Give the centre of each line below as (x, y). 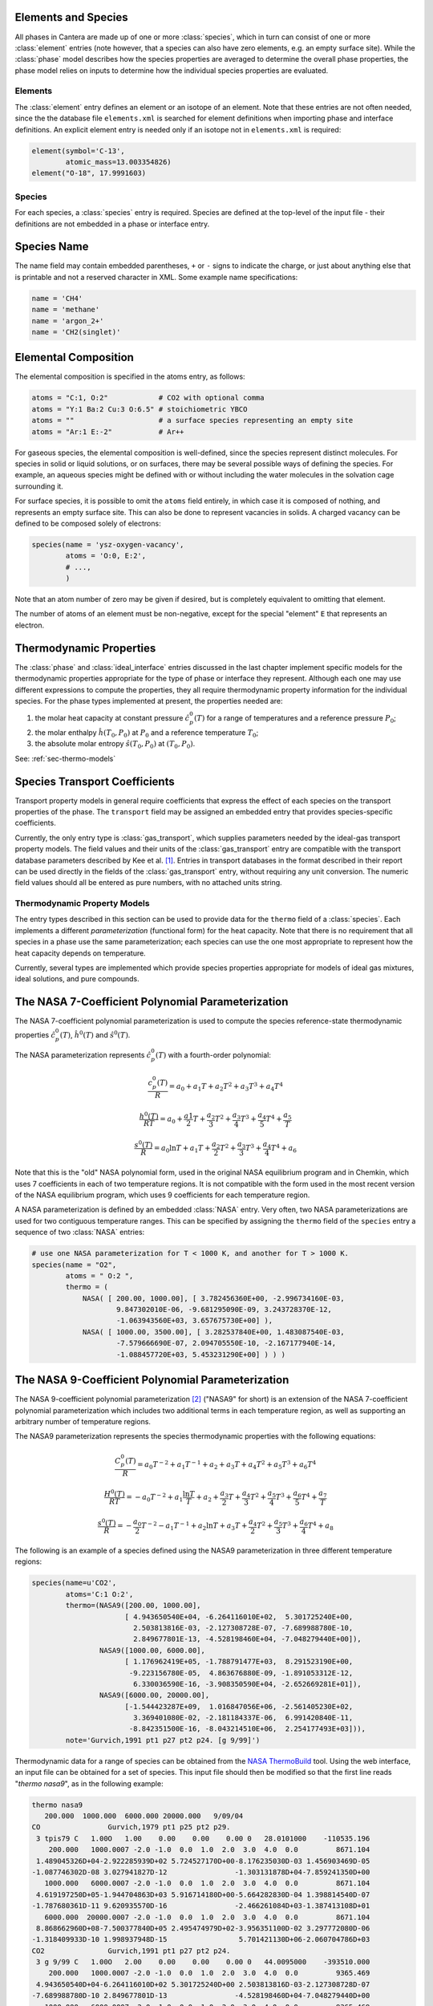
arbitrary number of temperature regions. (83, 1421)
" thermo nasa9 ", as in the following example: (89, 1783)
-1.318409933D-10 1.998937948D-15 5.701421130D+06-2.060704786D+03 (201, 1939)
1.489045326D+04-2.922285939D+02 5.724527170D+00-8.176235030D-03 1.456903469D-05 (203, 1861)
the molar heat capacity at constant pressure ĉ (112, 718)
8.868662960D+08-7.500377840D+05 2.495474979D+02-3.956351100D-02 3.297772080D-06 (203, 1928)
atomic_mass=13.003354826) (118, 162)
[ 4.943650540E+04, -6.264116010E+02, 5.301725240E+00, (239, 1616)
